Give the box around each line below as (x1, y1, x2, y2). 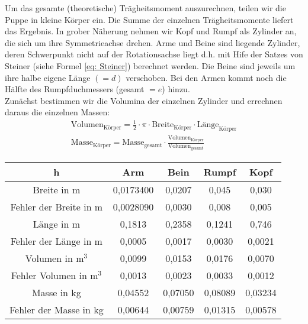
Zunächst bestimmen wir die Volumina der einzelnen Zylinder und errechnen (5, 94, 283, 106)
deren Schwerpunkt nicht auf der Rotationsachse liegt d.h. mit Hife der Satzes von (5, 48, 303, 60)
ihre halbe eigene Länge (5, 71, 91, 83)
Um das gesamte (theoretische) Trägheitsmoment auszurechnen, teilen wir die (5, 2, 286, 14)
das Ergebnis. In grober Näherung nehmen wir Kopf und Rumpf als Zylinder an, (5, 25, 297, 37)
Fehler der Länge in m (10, 234, 102, 248)
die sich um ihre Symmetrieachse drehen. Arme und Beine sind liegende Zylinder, (5, 36, 300, 48)
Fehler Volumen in (11, 268, 87, 282)
